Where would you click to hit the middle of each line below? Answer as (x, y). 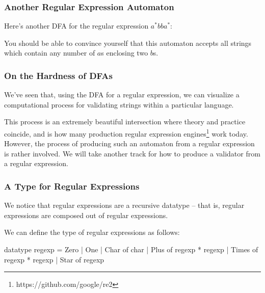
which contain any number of (50, 53)
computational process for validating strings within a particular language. (119, 104)
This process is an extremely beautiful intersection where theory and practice (125, 122)
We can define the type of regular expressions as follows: (92, 232)
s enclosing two (125, 53)
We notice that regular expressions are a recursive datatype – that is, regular (124, 205)
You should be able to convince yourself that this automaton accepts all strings (128, 43)
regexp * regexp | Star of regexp (54, 259)
